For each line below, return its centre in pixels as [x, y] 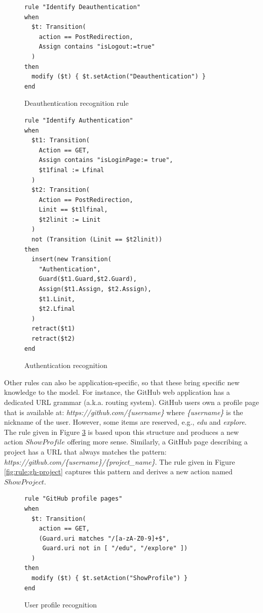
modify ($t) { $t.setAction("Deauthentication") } [119, 77]
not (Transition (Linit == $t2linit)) [97, 240]
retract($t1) [53, 329]
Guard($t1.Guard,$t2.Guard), [88, 279]
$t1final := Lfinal [71, 170]
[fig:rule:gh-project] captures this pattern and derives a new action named [118, 472]
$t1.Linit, [57, 299]
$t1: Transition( [61, 140]
